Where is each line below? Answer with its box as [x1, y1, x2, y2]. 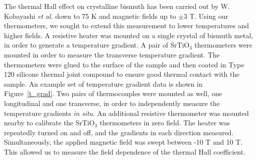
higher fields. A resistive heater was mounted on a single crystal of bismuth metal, [4, 30, 254, 40]
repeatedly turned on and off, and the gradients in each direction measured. [4, 127, 234, 137]
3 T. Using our [184, 10, 228, 21]
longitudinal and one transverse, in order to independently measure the [4, 98, 220, 108]
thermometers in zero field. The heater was [100, 117, 230, 128]
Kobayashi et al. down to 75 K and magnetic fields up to [4, 10, 176, 21]
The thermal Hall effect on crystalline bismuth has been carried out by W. [4, 1, 230, 11]
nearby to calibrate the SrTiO [4, 117, 95, 128]
